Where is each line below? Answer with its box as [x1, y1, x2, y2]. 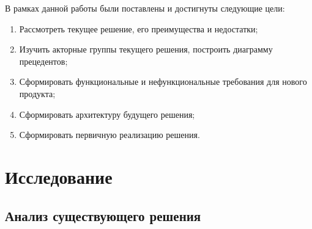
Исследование [5, 164, 113, 189]
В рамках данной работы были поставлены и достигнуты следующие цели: [5, 2, 285, 14]
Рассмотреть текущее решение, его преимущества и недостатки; [19, 22, 258, 35]
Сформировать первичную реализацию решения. [19, 128, 200, 141]
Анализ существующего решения [5, 206, 201, 225]
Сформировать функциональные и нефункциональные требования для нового [19, 75, 307, 88]
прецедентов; [19, 54, 68, 67]
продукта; [19, 87, 56, 100]
